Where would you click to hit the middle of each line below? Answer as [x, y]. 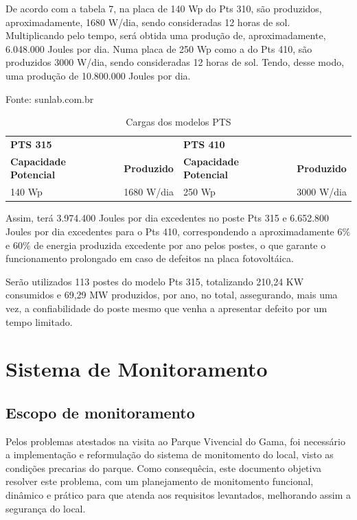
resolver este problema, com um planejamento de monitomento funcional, [160, 481]
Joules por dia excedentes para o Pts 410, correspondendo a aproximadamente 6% [178, 231]
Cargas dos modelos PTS [178, 122]
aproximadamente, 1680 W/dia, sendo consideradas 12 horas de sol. [148, 22]
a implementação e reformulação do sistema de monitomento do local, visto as [170, 454]
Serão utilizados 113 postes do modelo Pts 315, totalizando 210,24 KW [155, 281]
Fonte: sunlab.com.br [50, 98]
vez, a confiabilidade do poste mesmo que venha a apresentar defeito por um [166, 308]
